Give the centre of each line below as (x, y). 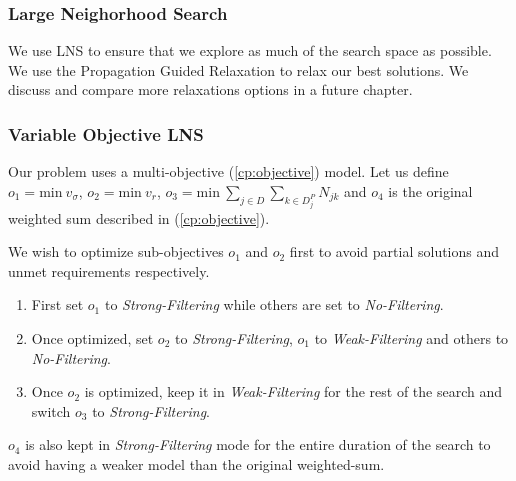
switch (51, 410)
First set (57, 304)
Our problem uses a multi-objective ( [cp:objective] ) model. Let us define (228, 171)
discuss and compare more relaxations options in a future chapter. (210, 89)
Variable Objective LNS (106, 133)
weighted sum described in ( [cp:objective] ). (139, 217)
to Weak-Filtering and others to (411, 337)
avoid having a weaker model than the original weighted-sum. (196, 463)
